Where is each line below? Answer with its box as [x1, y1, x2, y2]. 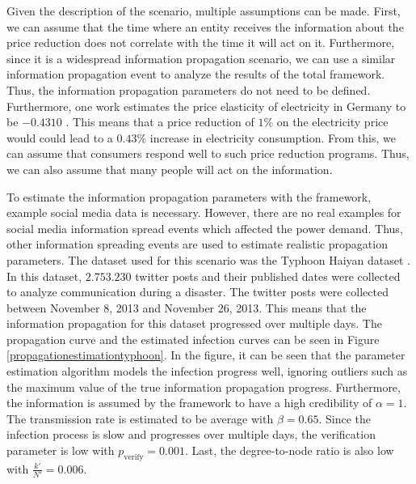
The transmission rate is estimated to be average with [6, 410, 274, 427]
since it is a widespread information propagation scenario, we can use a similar [6, 49, 396, 66]
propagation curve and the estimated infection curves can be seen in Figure [6, 330, 380, 347]
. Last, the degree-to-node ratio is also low [184, 442, 394, 459]
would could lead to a [6, 129, 113, 146]
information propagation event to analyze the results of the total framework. [6, 66, 385, 83]
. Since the [318, 410, 371, 427]
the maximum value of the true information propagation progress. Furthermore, [6, 378, 401, 395]
